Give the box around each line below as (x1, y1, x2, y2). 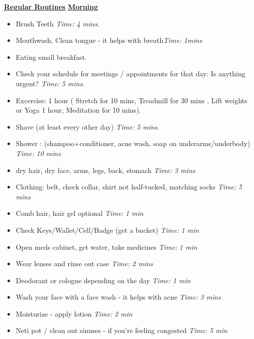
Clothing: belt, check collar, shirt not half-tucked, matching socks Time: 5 (15, 181, 242, 192)
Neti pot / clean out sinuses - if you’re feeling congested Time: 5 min (15, 325, 228, 336)
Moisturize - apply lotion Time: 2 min (15, 308, 133, 319)
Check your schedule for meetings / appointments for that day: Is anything (15, 68, 246, 79)
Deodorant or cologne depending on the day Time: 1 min (15, 275, 191, 285)
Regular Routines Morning (4, 1, 98, 11)
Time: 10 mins (15, 148, 61, 158)
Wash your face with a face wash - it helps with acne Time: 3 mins (15, 292, 221, 302)
